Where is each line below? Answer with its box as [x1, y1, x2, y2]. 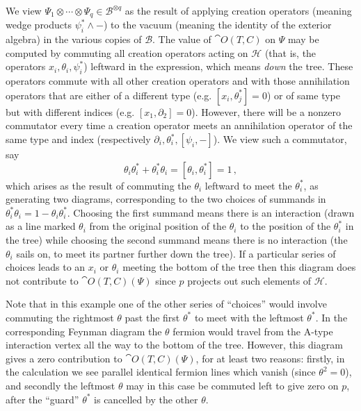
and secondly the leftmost [6, 378, 115, 392]
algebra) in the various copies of [6, 32, 142, 47]
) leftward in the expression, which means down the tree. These [83, 59, 353, 74]
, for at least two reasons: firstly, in [195, 351, 345, 365]
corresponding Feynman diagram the [6, 324, 162, 338]
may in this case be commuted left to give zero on [126, 378, 339, 392]
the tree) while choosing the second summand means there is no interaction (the [6, 232, 348, 246]
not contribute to [6, 273, 79, 287]
